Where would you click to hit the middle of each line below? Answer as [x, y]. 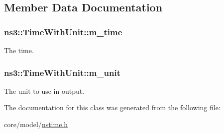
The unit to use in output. [44, 91]
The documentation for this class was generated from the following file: [112, 107]
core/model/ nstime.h [36, 124]
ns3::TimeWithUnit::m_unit [62, 72]
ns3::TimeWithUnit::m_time [63, 32]
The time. [19, 50]
